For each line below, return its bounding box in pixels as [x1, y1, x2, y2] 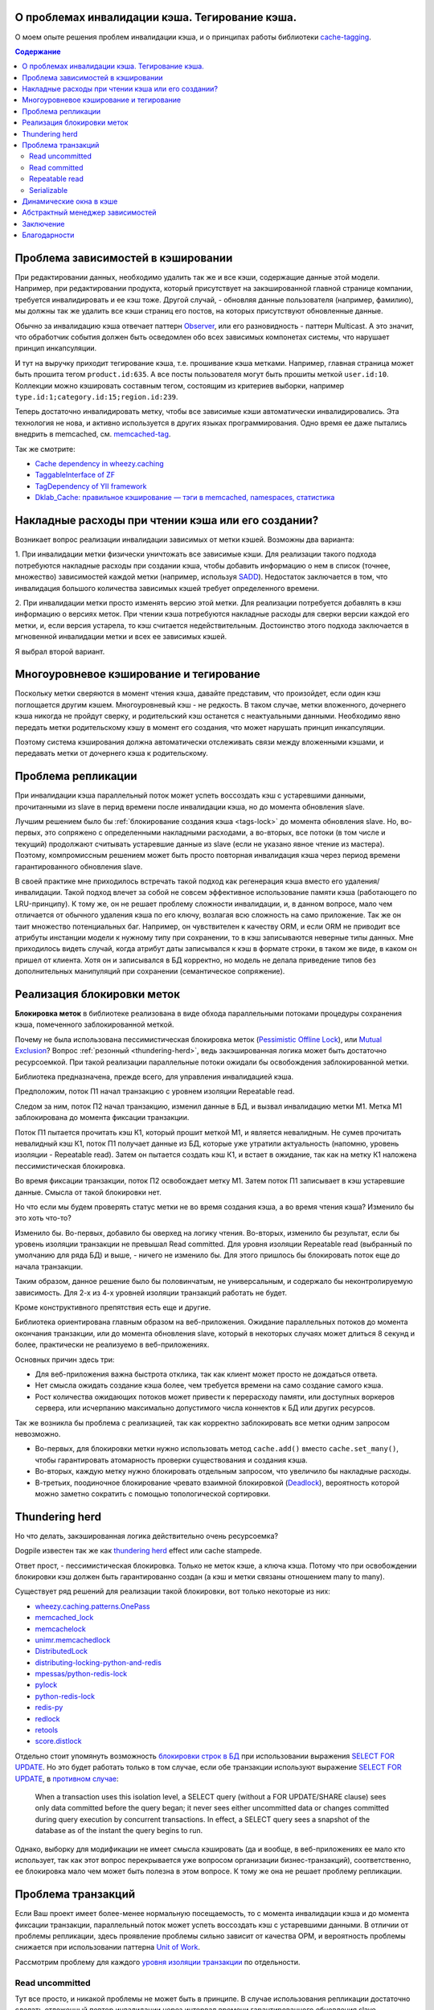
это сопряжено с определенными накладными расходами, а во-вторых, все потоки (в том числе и [44, 828, 386, 838]
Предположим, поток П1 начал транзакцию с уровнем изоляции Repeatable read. [14, 1086, 295, 1097]
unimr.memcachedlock [35, 1635, 111, 1644]
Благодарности [22, 230, 75, 240]
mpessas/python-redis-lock [35, 1669, 128, 1679]
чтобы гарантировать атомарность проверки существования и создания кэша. [35, 1455, 309, 1465]
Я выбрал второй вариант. [14, 646, 105, 656]
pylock [35, 1680, 58, 1690]
